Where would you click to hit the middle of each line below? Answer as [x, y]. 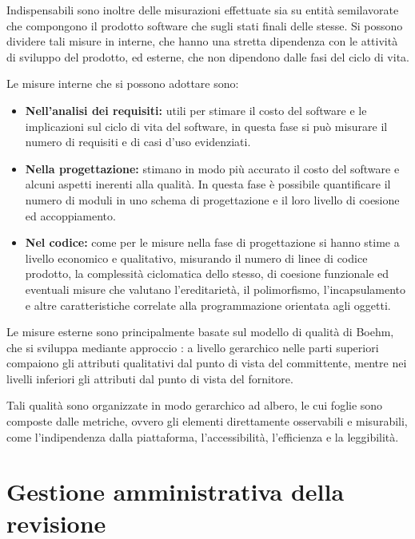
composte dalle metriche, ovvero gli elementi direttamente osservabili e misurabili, [207, 421]
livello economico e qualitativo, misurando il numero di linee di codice [196, 258]
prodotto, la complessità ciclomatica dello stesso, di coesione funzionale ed [207, 273]
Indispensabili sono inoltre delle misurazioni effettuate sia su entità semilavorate [203, 10]
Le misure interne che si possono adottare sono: [123, 83]
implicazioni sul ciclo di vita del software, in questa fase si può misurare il [206, 126]
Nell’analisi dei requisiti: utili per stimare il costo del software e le [196, 110]
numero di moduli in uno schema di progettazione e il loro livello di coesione [212, 199]
